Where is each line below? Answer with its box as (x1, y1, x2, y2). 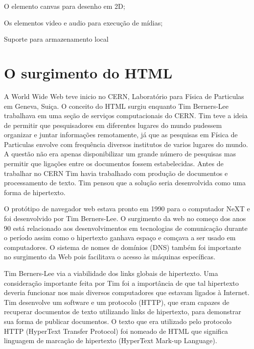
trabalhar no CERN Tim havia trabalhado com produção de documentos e (4, 168, 228, 178)
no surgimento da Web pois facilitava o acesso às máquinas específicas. (4, 251, 215, 262)
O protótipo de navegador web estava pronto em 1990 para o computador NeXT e (4, 203, 250, 214)
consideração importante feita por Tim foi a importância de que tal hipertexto (4, 277, 239, 288)
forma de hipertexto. (4, 187, 66, 197)
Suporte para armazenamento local (4, 34, 109, 44)
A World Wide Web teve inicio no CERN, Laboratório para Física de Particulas (4, 91, 244, 101)
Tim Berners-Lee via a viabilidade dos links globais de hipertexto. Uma (4, 268, 218, 278)
